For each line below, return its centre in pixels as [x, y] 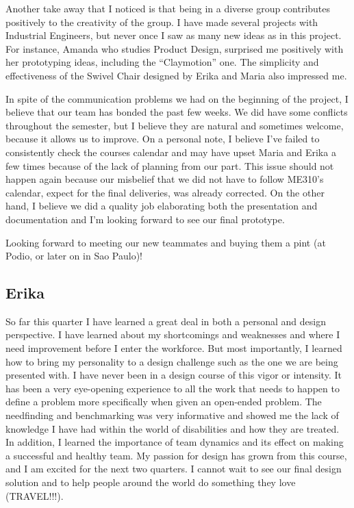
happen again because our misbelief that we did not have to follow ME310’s [165, 179]
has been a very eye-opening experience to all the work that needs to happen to [173, 388]
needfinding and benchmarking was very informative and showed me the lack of [172, 415]
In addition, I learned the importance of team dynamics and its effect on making [175, 442]
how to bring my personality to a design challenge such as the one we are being [172, 361]
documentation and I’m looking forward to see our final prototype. [145, 219]
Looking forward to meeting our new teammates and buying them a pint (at [166, 242]
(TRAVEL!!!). [35, 495]
